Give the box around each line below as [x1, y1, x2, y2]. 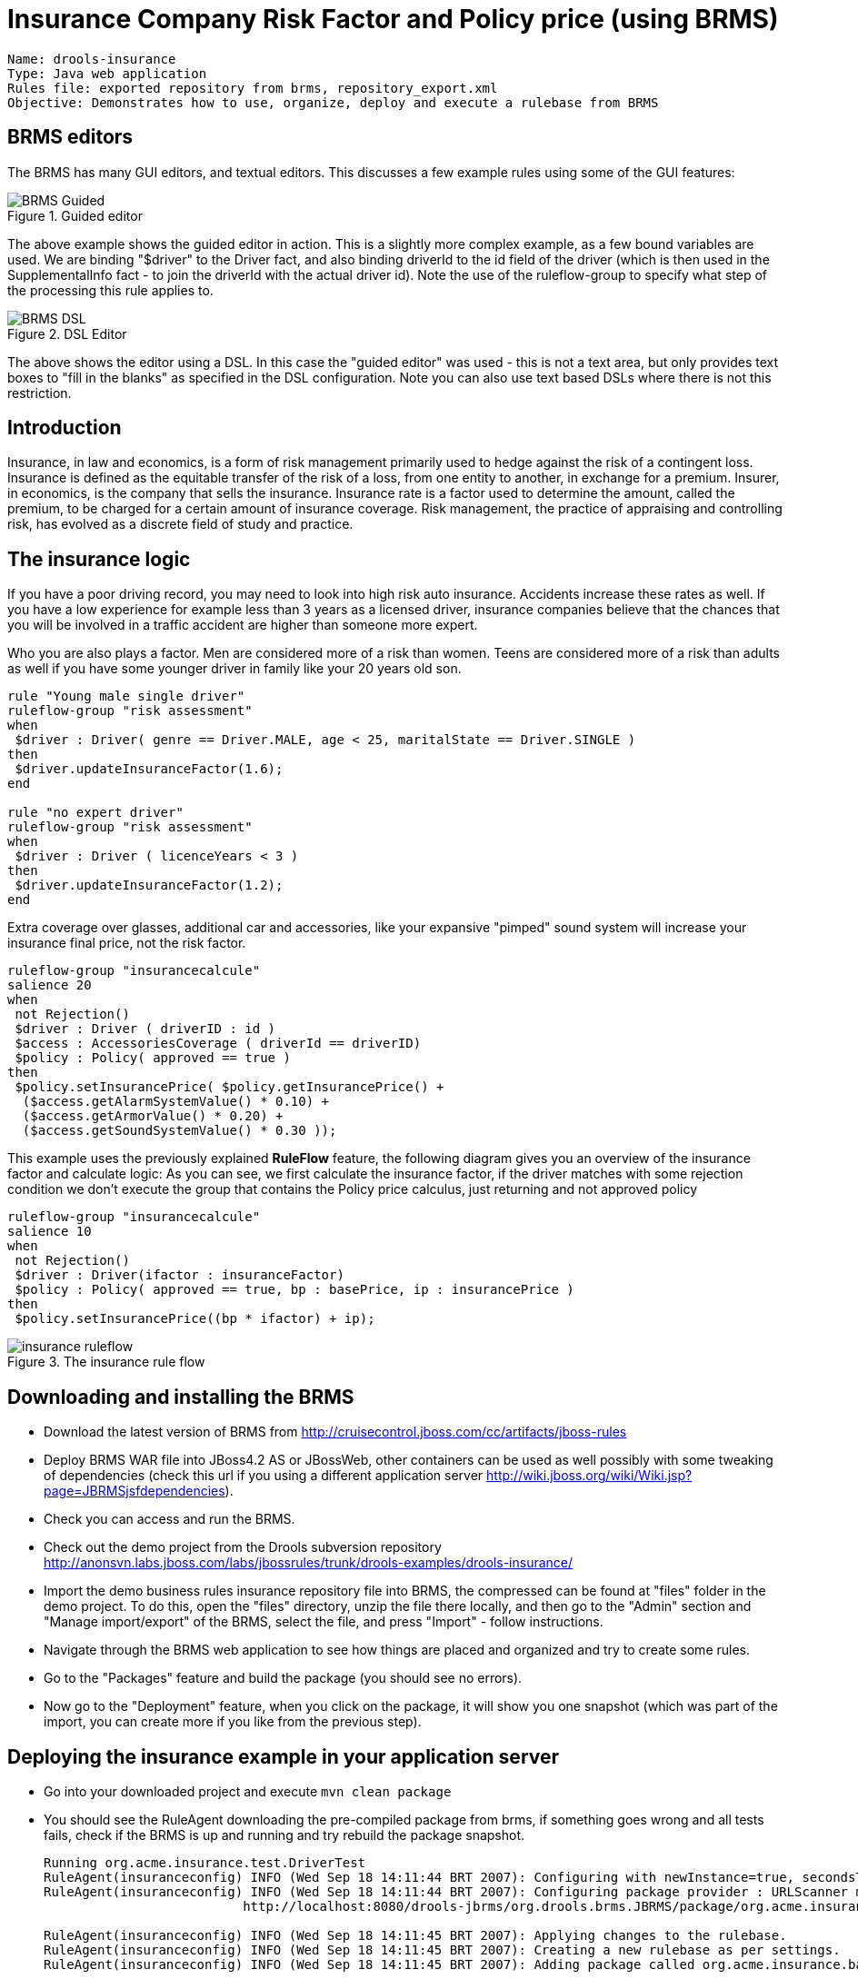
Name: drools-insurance [7, 51, 176, 66]
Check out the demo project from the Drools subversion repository [44, 1539, 442, 1556]
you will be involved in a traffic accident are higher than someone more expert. [7, 617, 478, 633]
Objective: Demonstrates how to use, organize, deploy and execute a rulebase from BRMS [7, 94, 659, 110]
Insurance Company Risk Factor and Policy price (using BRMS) [7, 4, 779, 35]
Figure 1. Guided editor [7, 207, 143, 224]
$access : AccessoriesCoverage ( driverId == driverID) [15, 1036, 422, 1051]
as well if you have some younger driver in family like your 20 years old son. [7, 661, 462, 677]
